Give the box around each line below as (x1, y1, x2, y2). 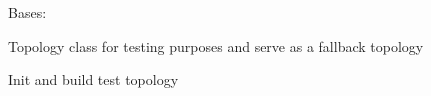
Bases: (8, 2, 47, 22)
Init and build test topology (8, 69, 179, 90)
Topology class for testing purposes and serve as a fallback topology (8, 35, 424, 56)
